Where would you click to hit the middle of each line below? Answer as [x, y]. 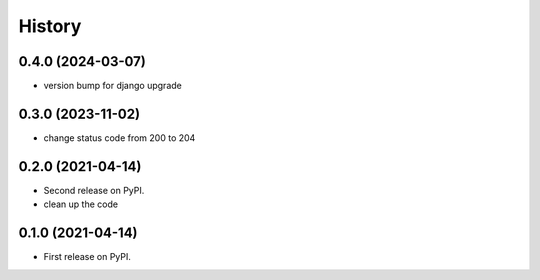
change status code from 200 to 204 [119, 137]
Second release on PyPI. [94, 190]
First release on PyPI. [87, 257]
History [50, 26]
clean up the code [81, 204]
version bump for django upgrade [112, 86]
